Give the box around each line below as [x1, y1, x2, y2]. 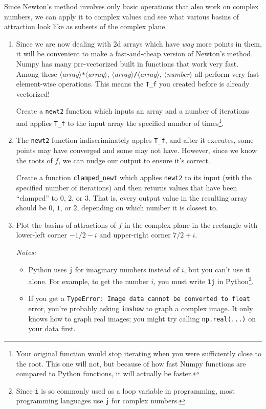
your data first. [28, 323, 76, 334]
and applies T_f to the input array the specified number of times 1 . [16, 116, 224, 128]
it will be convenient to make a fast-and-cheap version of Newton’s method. [16, 48, 253, 59]
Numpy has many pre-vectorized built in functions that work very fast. [16, 58, 239, 69]
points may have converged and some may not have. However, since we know [16, 145, 257, 156]
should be [16, 202, 47, 213]
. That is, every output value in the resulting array [88, 192, 248, 203]
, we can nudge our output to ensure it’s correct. [58, 155, 210, 165]
